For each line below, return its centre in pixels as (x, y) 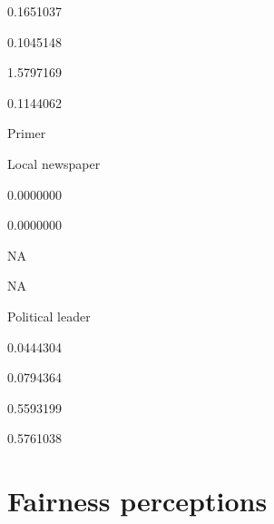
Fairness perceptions (137, 501)
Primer (27, 133)
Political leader (49, 316)
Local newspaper (54, 163)
